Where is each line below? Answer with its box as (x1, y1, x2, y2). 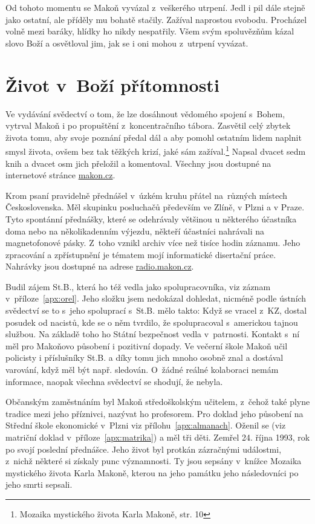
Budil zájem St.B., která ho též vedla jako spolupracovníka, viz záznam (5, 280, 271, 293)
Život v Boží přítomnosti (5, 72, 219, 97)
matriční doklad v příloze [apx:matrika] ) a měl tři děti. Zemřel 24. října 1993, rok (5, 431, 310, 443)
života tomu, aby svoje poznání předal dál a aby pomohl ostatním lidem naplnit (5, 131, 302, 143)
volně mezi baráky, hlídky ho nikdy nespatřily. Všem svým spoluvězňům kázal (5, 25, 294, 37)
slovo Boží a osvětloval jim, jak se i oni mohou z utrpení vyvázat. (5, 36, 248, 49)
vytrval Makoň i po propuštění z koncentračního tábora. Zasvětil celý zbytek (5, 119, 291, 132)
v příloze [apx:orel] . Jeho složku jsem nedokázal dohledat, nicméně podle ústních (5, 292, 307, 305)
